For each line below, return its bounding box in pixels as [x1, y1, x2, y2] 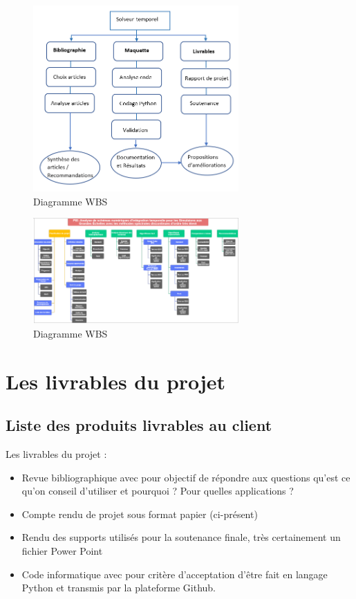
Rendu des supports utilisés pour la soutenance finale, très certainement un [21, 530, 341, 544]
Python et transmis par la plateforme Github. [21, 580, 216, 595]
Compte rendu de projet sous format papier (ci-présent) [21, 506, 258, 521]
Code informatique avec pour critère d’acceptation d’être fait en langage [21, 566, 328, 581]
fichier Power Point [21, 543, 103, 557]
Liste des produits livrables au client [6, 414, 272, 436]
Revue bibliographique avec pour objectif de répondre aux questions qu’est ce [21, 470, 350, 484]
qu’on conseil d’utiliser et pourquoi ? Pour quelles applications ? [21, 483, 294, 498]
